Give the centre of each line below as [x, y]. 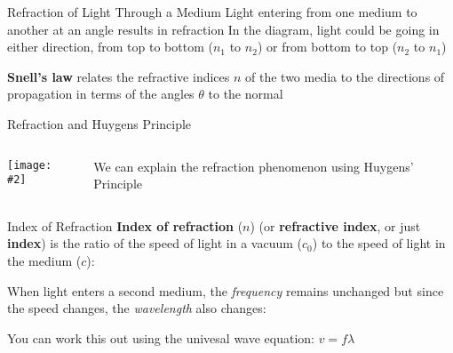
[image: [30, 165]
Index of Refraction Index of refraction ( [125, 225]
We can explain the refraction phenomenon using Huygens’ [254, 166]
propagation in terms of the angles [101, 94]
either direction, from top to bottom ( [110, 47]
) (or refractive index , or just [335, 225]
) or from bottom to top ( [327, 47]
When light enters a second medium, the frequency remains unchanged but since [226, 290]
